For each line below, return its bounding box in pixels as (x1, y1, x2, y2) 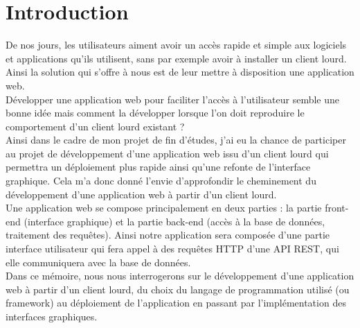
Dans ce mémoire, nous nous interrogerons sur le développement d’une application (6, 268, 354, 283)
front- (325, 200, 349, 215)
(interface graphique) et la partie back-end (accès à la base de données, (24, 214, 325, 228)
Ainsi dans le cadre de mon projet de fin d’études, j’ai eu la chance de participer (6, 132, 346, 147)
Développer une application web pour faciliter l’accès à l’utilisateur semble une (6, 92, 340, 106)
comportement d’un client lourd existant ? (6, 119, 185, 133)
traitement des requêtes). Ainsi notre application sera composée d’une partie (6, 227, 330, 242)
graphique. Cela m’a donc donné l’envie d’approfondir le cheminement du (6, 173, 316, 188)
